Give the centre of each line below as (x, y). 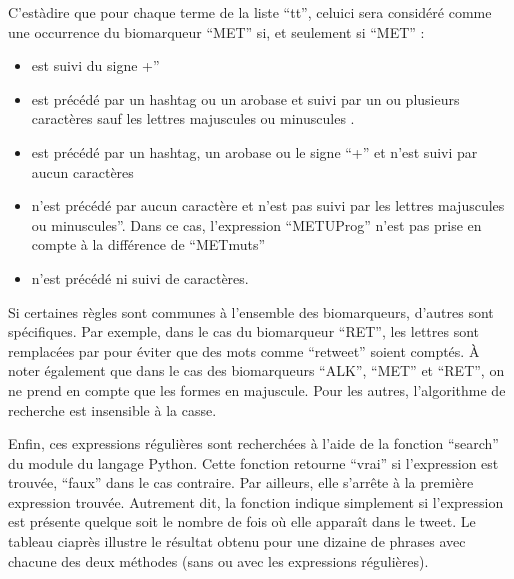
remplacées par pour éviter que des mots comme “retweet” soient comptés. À (244, 350)
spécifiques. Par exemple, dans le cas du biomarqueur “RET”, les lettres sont (244, 331)
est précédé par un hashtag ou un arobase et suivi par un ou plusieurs (245, 98)
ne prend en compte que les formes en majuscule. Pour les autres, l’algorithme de (257, 389)
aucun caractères (82, 171)
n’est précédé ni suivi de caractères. (140, 277)
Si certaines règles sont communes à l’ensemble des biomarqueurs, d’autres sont (251, 311)
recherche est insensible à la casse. (112, 409)
